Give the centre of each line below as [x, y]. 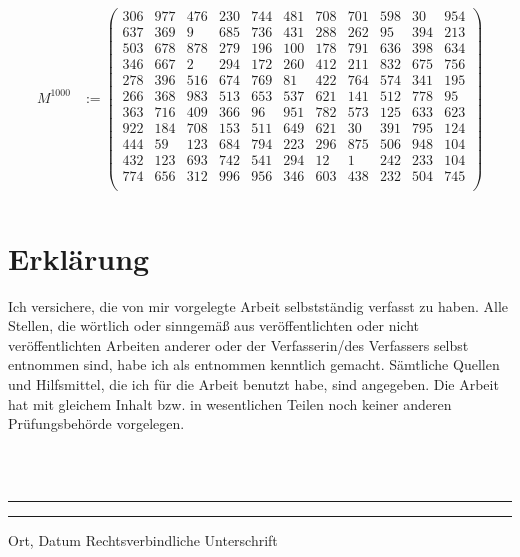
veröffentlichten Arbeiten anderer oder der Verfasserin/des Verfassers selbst [238, 344]
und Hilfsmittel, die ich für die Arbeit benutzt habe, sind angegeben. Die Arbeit [253, 384]
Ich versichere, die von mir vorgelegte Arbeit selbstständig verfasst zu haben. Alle [258, 305]
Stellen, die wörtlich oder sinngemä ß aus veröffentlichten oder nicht [213, 325]
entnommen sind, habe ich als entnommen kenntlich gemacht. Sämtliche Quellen [254, 364]
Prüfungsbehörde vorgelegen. [96, 423]
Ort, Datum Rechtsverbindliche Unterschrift [143, 539]
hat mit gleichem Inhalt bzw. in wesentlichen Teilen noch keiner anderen [230, 403]
